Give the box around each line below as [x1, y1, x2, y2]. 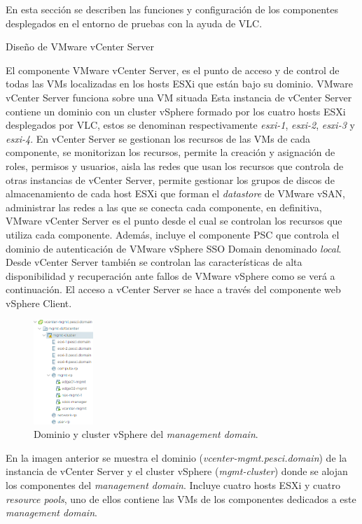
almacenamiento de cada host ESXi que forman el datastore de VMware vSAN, [6, 186, 345, 201]
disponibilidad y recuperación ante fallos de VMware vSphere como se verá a [6, 268, 335, 283]
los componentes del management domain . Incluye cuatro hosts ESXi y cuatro [6, 477, 340, 492]
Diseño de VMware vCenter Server [6, 39, 154, 54]
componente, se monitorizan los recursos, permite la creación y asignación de [6, 145, 335, 160]
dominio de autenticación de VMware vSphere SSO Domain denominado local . [6, 241, 342, 255]
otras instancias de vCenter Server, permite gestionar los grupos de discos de [6, 172, 335, 187]
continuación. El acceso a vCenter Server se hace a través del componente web [6, 282, 341, 297]
